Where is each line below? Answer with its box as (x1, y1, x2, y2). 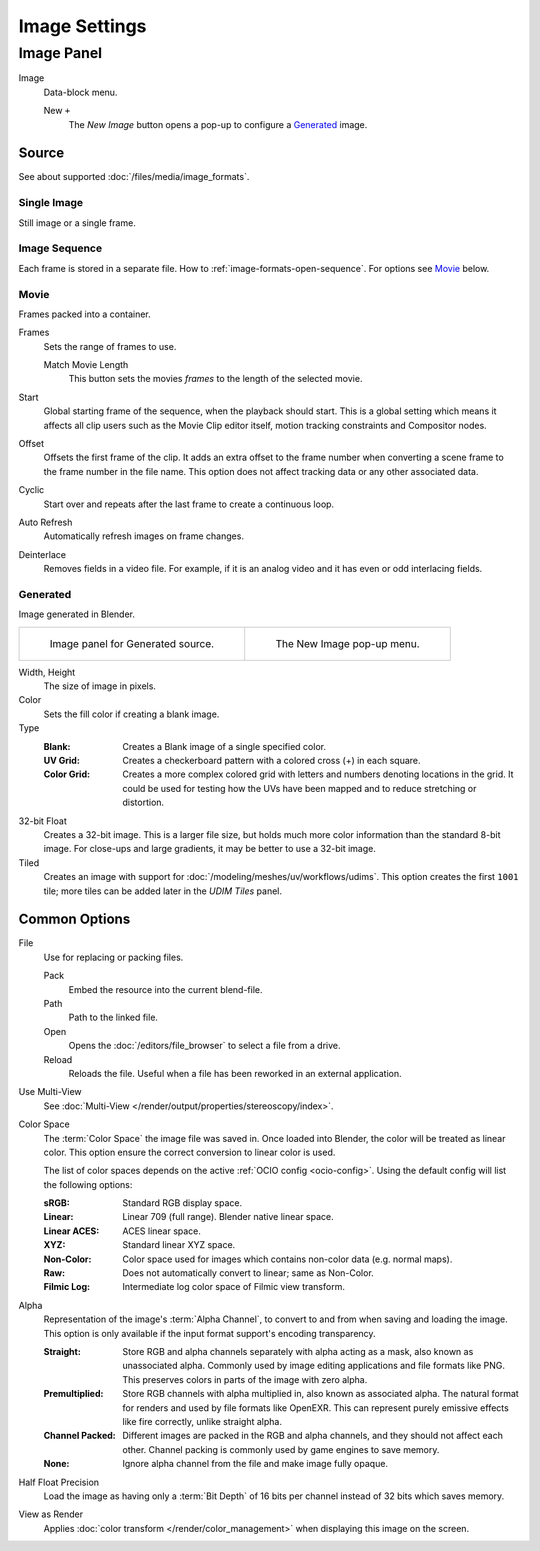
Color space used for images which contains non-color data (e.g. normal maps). (122, 1253, 453, 1265)
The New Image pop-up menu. (275, 636, 420, 650)
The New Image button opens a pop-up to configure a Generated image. (68, 118, 368, 130)
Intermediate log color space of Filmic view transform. (122, 1281, 345, 1293)
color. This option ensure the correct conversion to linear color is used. (43, 1146, 336, 1158)
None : (43, 1458, 70, 1470)
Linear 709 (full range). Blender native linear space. (122, 1211, 334, 1223)
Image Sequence (18, 241, 103, 255)
